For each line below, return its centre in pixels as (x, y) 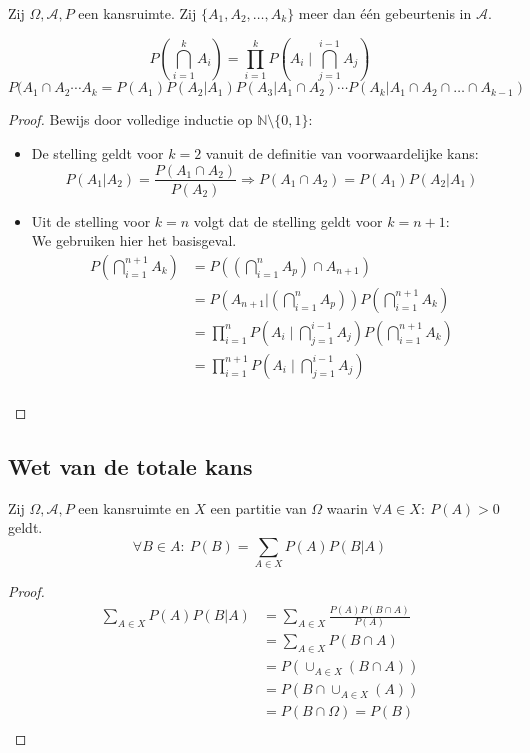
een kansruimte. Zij (137, 13)
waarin (347, 507)
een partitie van (258, 507)
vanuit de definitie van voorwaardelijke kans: (342, 152)
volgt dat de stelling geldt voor (288, 220)
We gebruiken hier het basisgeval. (134, 240)
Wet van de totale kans (130, 465)
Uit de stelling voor (91, 220)
